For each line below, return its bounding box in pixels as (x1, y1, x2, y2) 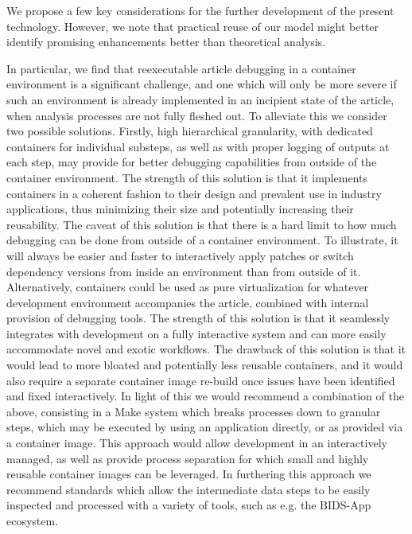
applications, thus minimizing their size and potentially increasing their (6, 201, 354, 217)
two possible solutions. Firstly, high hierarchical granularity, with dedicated (6, 123, 373, 139)
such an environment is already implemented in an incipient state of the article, (6, 91, 395, 107)
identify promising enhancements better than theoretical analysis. (6, 33, 326, 50)
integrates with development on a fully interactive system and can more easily (6, 325, 387, 341)
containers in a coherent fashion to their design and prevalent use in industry (6, 185, 382, 201)
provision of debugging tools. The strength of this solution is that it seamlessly (6, 310, 391, 326)
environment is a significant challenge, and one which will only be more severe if (6, 76, 397, 92)
